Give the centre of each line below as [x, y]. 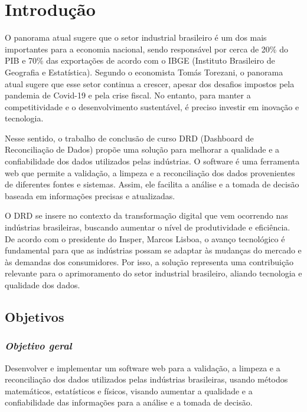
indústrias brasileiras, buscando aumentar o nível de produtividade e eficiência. [148, 227]
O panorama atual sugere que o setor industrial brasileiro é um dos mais [136, 37]
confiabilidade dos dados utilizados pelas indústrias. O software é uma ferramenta [152, 161]
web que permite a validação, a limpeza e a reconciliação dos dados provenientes [150, 172]
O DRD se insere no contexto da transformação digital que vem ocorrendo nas [146, 215]
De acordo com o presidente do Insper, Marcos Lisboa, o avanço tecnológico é [145, 238]
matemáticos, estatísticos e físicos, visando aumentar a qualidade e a [129, 390]
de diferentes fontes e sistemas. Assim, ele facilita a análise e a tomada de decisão [152, 184]
